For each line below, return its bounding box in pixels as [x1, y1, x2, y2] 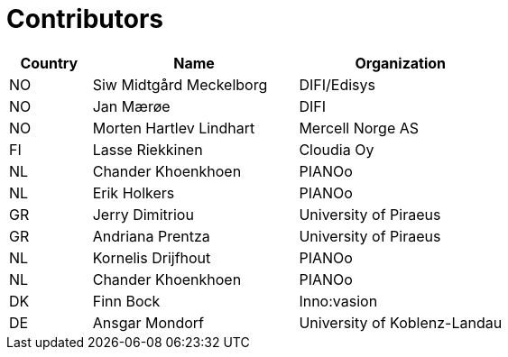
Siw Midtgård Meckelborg [92, 75, 268, 94]
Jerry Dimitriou [92, 205, 194, 224]
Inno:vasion [299, 291, 378, 310]
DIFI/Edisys [299, 75, 375, 94]
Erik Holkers [92, 183, 175, 202]
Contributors [6, 4, 164, 34]
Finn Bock [92, 291, 161, 310]
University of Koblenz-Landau [299, 313, 503, 332]
